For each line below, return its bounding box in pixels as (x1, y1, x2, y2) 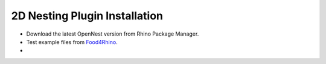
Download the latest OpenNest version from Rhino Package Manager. (26, 30, 199, 37)
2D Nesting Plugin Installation (11, 9, 163, 22)
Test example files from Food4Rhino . (26, 38, 118, 45)
